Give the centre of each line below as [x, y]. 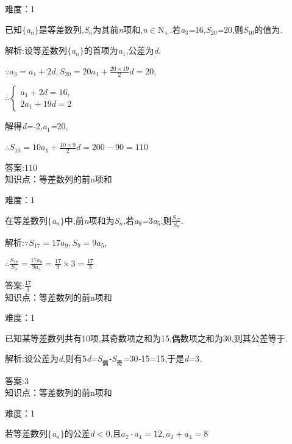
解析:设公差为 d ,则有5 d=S [54, 358]
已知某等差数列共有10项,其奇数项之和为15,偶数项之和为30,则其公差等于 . [146, 338]
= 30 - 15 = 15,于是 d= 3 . [162, 358]
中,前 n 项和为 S [92, 220]
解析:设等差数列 [36, 50]
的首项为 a [103, 50]
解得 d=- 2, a [26, 126]
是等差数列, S [64, 29]
